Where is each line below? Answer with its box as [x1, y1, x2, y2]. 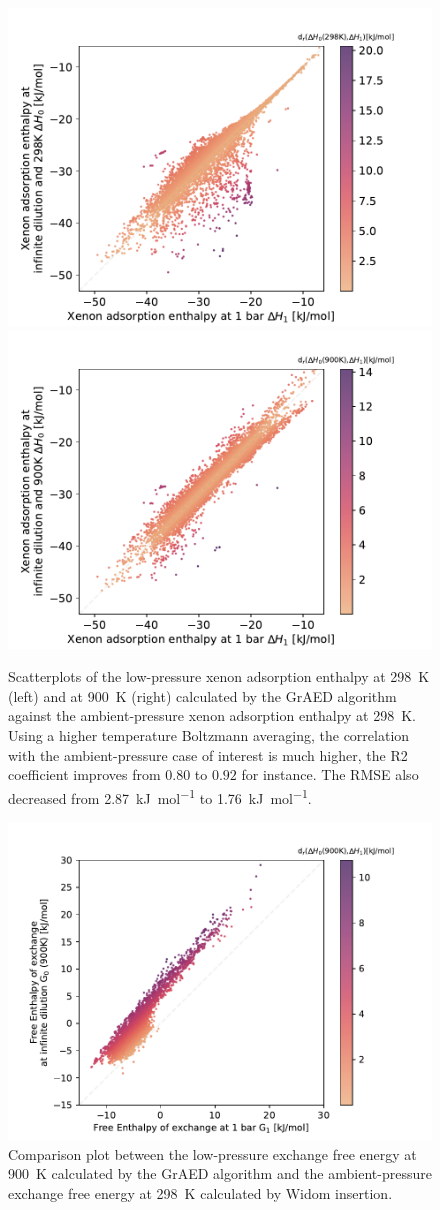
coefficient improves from [8, 764, 161, 785]
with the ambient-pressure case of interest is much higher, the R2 [8, 744, 408, 765]
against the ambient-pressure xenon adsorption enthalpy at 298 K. [8, 705, 417, 726]
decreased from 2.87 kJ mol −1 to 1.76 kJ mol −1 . [8, 784, 312, 808]
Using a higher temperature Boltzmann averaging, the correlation [8, 724, 410, 745]
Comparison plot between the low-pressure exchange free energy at [8, 1143, 417, 1164]
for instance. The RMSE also [241, 764, 419, 785]
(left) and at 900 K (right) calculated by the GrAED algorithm [8, 685, 397, 706]
